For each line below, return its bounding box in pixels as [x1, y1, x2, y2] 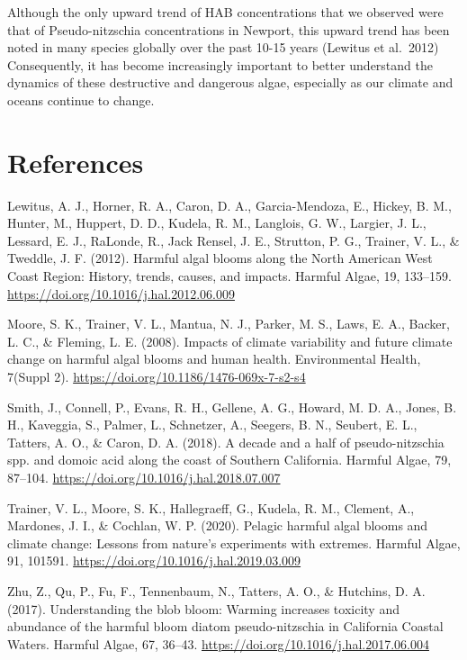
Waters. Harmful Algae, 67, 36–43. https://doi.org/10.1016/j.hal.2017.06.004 [7, 634, 429, 653]
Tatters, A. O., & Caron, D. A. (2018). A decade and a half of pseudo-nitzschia [7, 432, 445, 451]
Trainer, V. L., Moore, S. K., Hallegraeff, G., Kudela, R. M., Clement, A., [7, 498, 415, 517]
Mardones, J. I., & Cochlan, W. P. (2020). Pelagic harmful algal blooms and [7, 516, 428, 535]
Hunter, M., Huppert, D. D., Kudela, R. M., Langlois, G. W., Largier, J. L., [7, 213, 427, 232]
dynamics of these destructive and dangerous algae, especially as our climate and [7, 73, 454, 92]
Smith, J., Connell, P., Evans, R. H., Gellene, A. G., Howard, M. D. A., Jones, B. [7, 397, 457, 416]
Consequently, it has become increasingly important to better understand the [7, 55, 433, 74]
